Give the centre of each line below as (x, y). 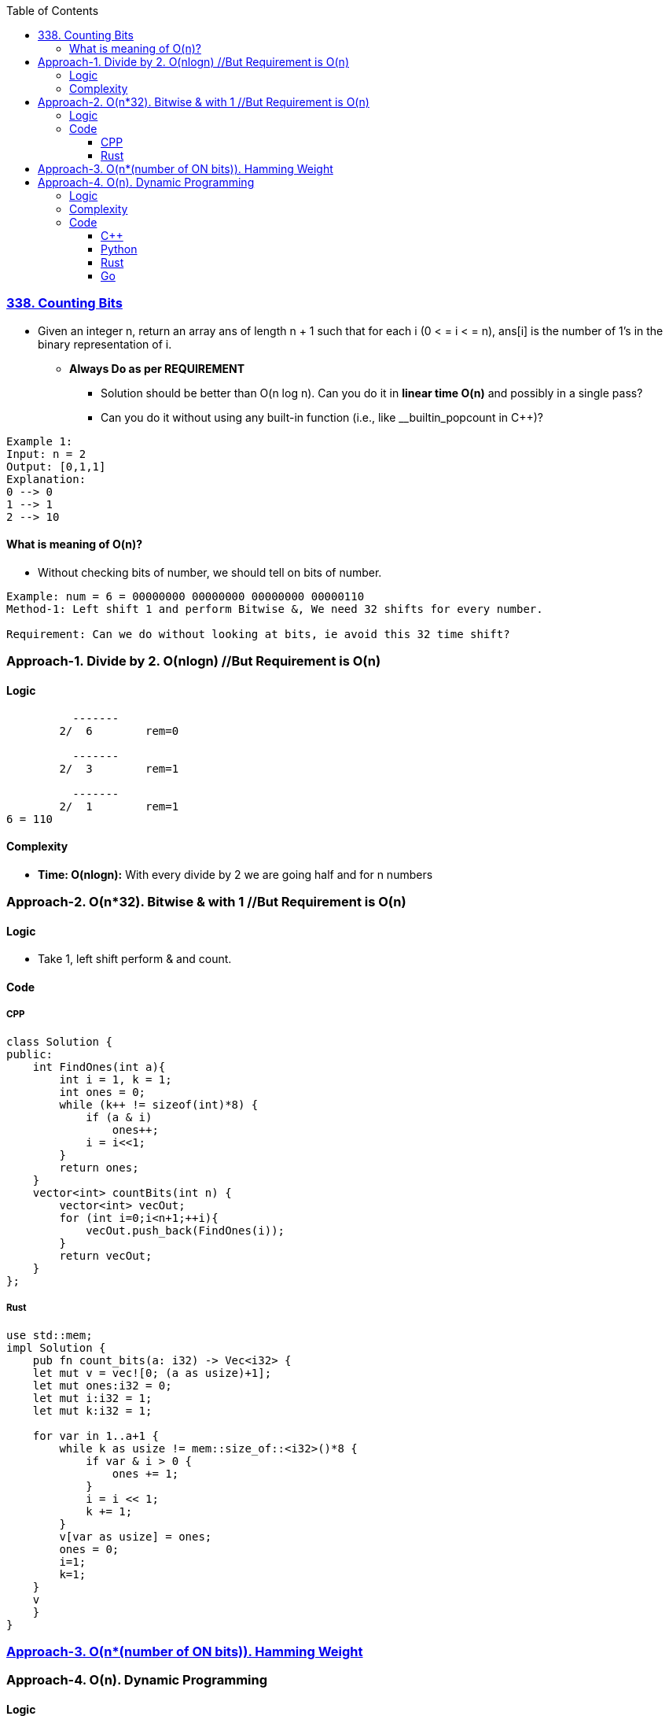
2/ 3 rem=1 (119, 768)
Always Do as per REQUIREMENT (157, 368)
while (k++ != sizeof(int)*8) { (159, 1104)
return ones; (99, 1167)
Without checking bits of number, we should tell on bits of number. (210, 572)
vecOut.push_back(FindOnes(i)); (186, 1230)
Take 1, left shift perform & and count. (135, 959)
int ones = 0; (103, 1092)
